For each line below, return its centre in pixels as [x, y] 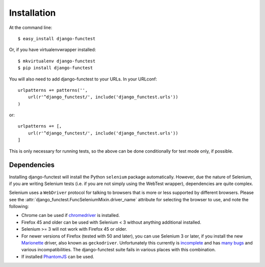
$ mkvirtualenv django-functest [57, 61]
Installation [32, 13]
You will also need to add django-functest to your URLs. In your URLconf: [83, 79]
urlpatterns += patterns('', [53, 90]
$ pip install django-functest [55, 68]
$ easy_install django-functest [57, 39]
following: [19, 207]
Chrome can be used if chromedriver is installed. [71, 215]
